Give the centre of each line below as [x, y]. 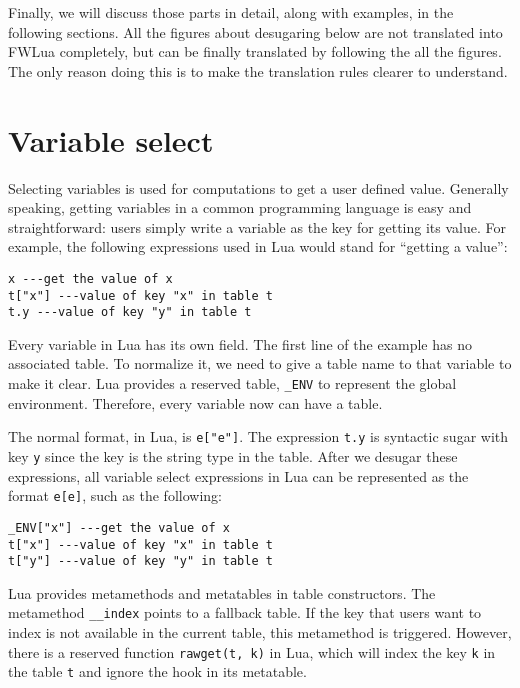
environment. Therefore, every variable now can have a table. [195, 402]
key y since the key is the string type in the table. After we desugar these [233, 455]
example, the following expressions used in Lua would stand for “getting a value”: [258, 246]
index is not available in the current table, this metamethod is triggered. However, [260, 632]
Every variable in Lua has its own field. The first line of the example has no [240, 343]
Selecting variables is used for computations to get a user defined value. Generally [258, 187]
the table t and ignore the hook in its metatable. [157, 671]
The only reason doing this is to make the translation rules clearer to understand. [258, 70]
